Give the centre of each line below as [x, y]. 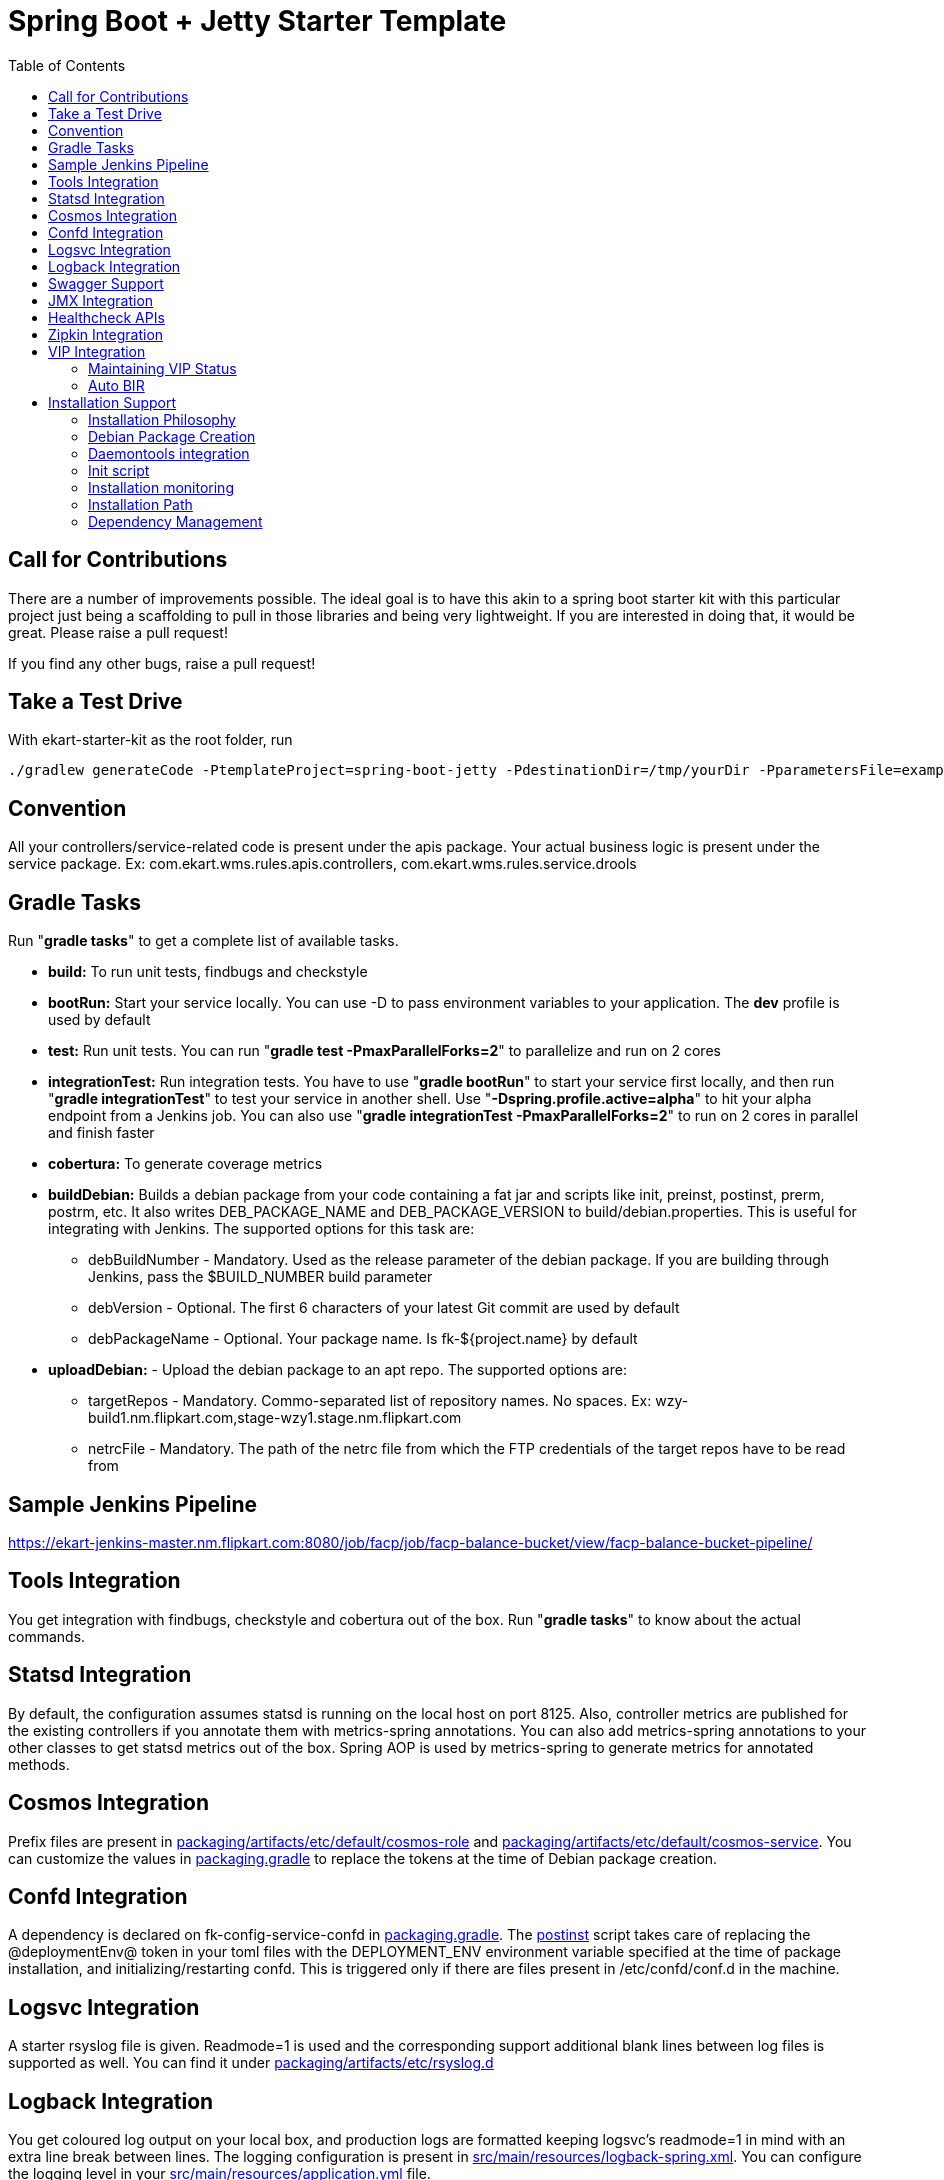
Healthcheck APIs [106, 317]
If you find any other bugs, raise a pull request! [162, 663]
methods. [39, 1764]
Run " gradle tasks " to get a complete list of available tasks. [203, 941]
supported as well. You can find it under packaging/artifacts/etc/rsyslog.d [251, 2063]
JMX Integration [101, 300]
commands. [47, 1636]
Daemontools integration [169, 453]
